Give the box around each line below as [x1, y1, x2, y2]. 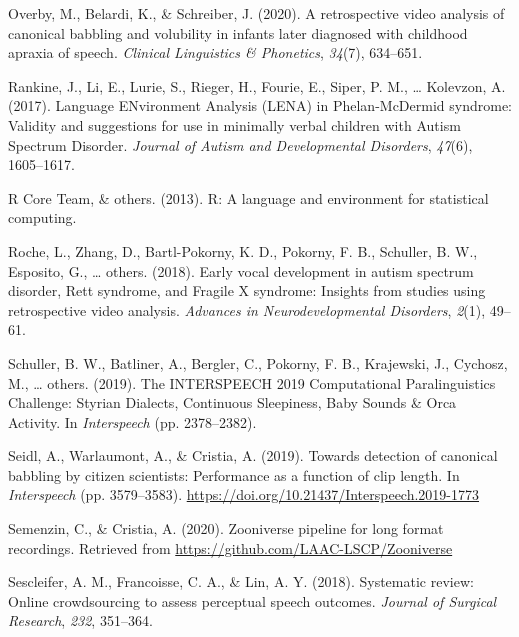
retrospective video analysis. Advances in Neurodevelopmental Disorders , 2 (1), [8, 299, 486, 320]
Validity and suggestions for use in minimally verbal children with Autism [8, 114, 461, 135]
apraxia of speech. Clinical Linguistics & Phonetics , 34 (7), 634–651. [8, 42, 423, 63]
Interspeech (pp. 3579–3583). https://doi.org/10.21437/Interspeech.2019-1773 [8, 484, 480, 505]
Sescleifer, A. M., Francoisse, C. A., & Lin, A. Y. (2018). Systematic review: [8, 571, 474, 592]
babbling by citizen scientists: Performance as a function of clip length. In [8, 464, 460, 485]
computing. [8, 207, 77, 228]
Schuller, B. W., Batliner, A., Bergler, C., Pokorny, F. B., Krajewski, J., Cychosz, [8, 352, 508, 373]
